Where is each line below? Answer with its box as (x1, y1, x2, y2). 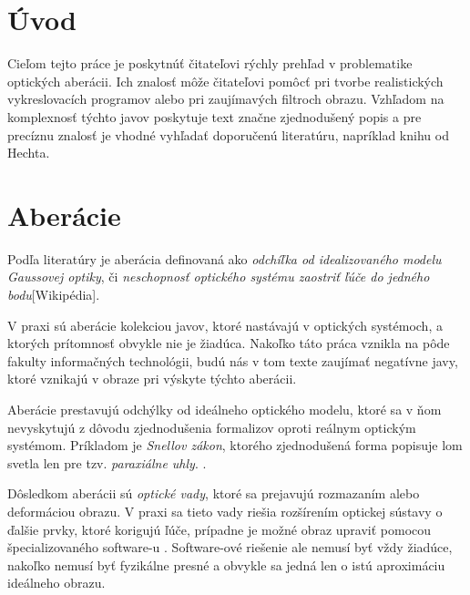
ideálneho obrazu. (7, 573, 106, 592)
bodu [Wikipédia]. (7, 285, 100, 303)
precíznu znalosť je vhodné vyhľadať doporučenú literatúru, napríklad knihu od (7, 125, 449, 144)
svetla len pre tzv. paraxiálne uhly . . (7, 453, 207, 472)
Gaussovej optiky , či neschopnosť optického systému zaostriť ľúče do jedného (7, 267, 430, 286)
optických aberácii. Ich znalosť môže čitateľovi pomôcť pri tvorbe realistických (7, 71, 444, 90)
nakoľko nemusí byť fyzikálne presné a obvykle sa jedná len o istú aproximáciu (7, 555, 445, 574)
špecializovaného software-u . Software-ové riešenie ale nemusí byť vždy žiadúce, (7, 538, 453, 557)
